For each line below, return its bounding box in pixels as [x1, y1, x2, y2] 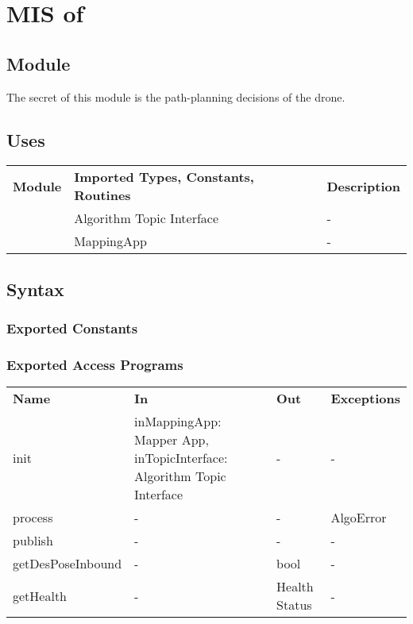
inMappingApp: [134, 412, 222, 431]
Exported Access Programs [6, 354, 183, 374]
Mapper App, [134, 430, 209, 449]
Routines [74, 186, 131, 205]
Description [326, 176, 400, 195]
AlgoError [330, 508, 387, 527]
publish [13, 531, 53, 550]
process [13, 508, 53, 527]
